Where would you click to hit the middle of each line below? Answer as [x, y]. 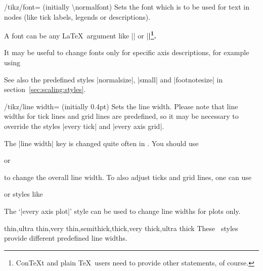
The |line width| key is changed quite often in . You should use [101, 143]
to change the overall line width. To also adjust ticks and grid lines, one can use [128, 177]
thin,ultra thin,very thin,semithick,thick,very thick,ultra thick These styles [121, 228]
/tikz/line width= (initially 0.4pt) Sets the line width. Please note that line [121, 106]
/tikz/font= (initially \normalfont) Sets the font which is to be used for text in [127, 7]
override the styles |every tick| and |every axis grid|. [84, 126]
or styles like [24, 194]
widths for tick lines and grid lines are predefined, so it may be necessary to [121, 116]
